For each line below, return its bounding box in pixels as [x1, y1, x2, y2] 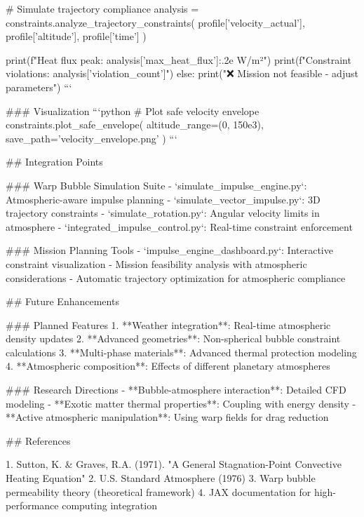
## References [6, 433, 71, 448]
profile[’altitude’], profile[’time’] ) [6, 29, 147, 43]
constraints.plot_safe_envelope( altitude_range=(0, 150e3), [6, 117, 264, 132]
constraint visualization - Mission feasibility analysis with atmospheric [6, 256, 307, 271]
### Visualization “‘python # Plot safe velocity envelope [6, 103, 259, 118]
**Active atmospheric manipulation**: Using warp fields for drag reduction [6, 410, 329, 424]
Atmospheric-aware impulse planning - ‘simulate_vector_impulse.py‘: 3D [6, 192, 321, 206]
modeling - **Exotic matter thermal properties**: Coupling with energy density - [6, 396, 356, 410]
